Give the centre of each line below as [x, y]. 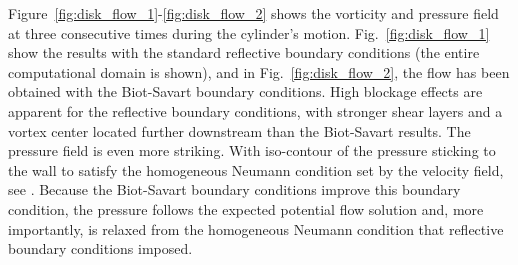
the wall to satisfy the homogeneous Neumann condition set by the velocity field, [256, 169]
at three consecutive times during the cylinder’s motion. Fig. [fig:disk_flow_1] [249, 32]
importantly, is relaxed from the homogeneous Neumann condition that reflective [256, 228]
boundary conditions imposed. [100, 248]
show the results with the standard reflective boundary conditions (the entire [244, 52]
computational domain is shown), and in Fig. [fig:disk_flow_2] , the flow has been [259, 71]
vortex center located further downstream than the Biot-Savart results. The [239, 130]
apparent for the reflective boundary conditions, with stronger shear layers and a [255, 110]
